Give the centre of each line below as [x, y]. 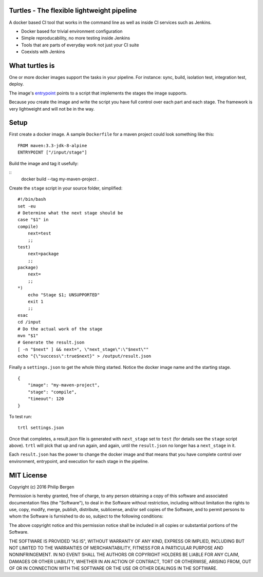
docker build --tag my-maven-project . [60, 179]
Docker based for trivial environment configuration [72, 31]
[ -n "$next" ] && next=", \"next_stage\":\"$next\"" [83, 349]
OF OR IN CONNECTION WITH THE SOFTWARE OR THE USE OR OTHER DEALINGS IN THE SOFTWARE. [113, 568]
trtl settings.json [41, 428]
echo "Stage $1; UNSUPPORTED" [64, 295]
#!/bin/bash [32, 199]
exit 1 [36, 302]
